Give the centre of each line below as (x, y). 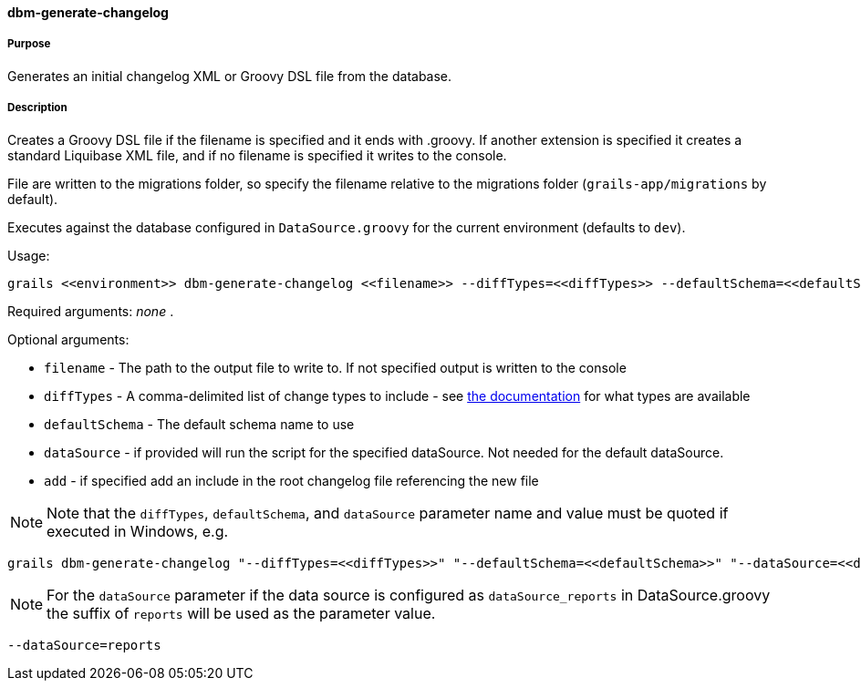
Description (37, 108)
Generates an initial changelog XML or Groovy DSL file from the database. (230, 76)
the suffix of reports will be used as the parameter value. (241, 613)
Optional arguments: (68, 339)
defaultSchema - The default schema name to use (199, 424)
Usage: (29, 255)
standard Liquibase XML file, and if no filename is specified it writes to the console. (257, 155)
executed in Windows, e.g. (138, 531)
